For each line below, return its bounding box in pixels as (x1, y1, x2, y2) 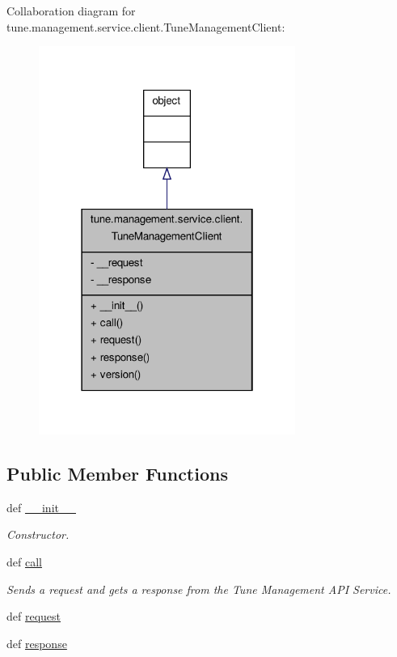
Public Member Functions (6, 461, 228, 485)
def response (6, 634, 67, 651)
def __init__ (6, 498, 76, 515)
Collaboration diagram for (6, 2, 136, 19)
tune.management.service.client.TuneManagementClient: (6, 18, 285, 35)
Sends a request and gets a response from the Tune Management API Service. (6, 580, 391, 597)
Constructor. (6, 526, 70, 543)
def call (6, 553, 42, 570)
